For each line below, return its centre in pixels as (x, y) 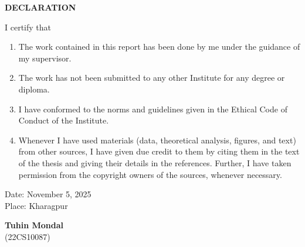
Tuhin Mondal (34, 225)
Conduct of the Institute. (64, 120)
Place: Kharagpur (36, 205)
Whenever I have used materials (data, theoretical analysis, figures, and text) (157, 140)
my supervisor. (45, 58)
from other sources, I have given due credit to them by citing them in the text (159, 151)
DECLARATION (40, 7)
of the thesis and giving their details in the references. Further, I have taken (155, 162)
